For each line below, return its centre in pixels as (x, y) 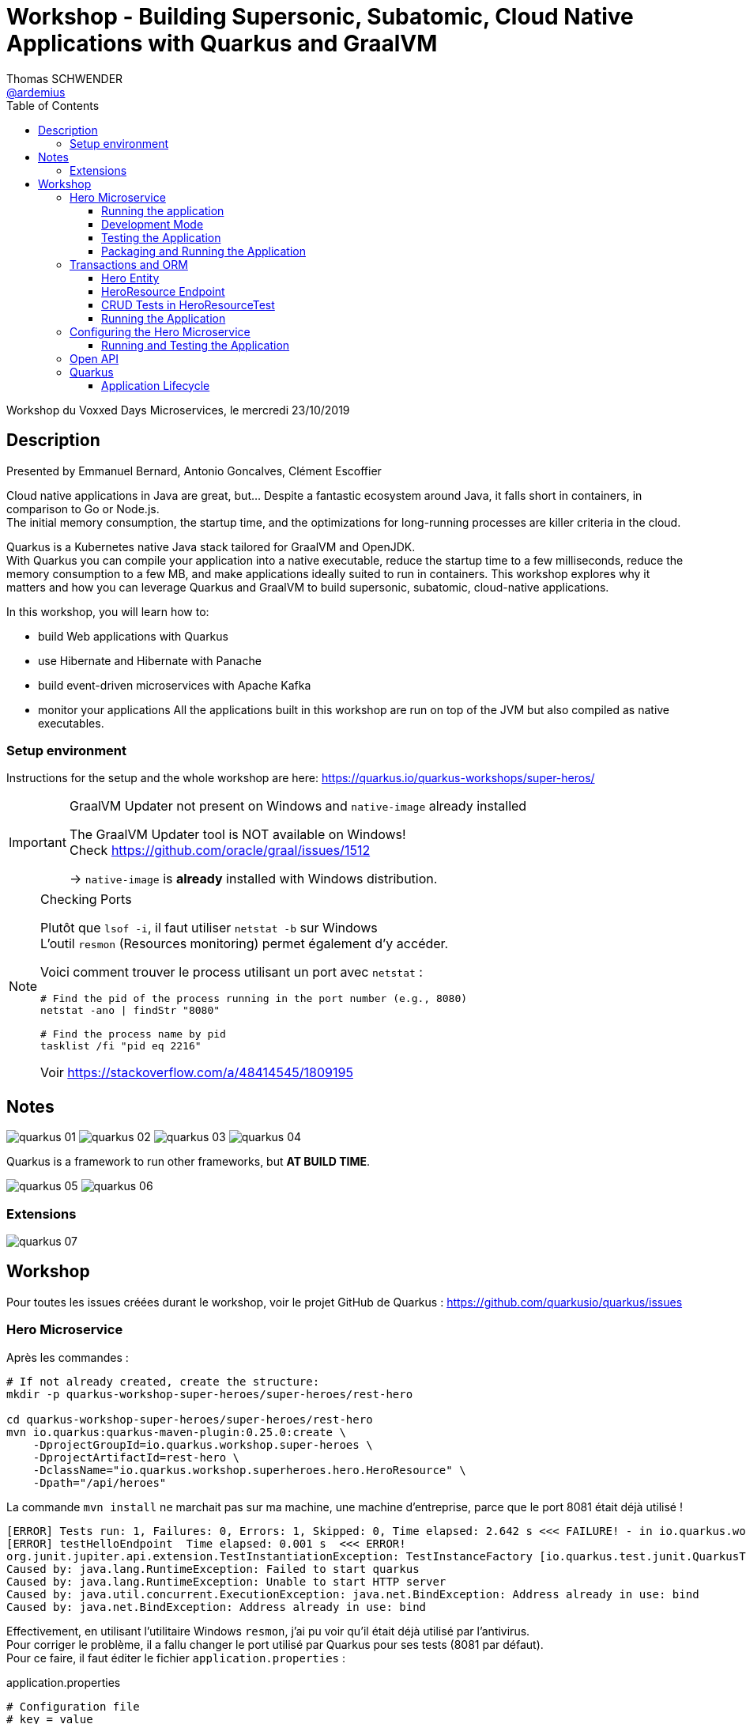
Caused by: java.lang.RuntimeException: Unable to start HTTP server (226, 1581)
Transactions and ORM (129, 264)
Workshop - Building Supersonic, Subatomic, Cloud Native (320, 17)
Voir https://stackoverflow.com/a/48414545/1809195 (197, 1073)
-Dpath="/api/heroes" (100, 1482)
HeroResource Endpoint (163, 291)
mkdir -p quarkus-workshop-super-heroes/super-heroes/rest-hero (210, 1394)
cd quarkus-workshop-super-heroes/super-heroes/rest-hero (190, 1419)
